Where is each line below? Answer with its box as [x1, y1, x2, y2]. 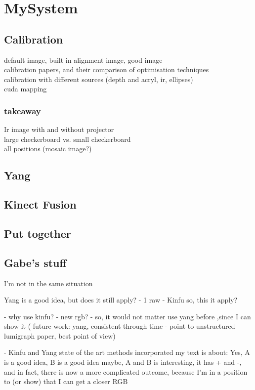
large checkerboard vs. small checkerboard [4, 133, 131, 144]
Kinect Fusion [4, 197, 77, 212]
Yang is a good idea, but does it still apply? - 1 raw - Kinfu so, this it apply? [4, 295, 238, 305]
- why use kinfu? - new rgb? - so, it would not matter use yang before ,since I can [4, 311, 251, 321]
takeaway [4, 104, 41, 117]
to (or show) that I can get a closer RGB [4, 376, 128, 387]
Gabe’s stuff [4, 255, 67, 270]
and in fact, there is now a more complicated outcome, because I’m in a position [4, 366, 248, 377]
